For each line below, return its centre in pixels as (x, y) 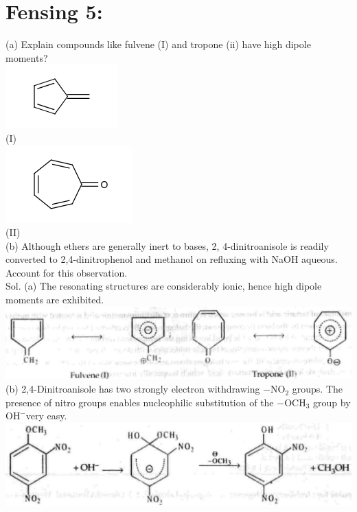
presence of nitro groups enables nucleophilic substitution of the (140, 402)
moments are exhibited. (55, 300)
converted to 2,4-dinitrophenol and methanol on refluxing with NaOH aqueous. (172, 259)
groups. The (318, 389)
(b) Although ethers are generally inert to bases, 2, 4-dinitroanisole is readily (167, 245)
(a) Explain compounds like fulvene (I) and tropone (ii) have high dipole (158, 44)
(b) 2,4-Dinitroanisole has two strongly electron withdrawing (133, 389)
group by (332, 402)
